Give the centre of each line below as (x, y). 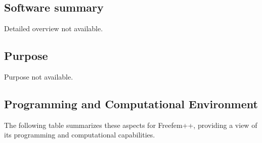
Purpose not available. (39, 77)
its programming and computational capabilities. (80, 135)
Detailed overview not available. (54, 28)
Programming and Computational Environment (131, 103)
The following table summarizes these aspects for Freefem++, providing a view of (131, 125)
